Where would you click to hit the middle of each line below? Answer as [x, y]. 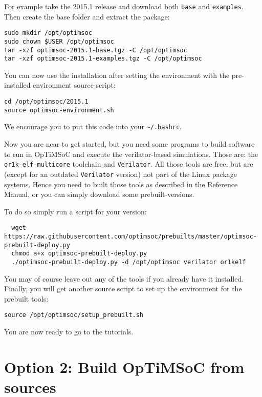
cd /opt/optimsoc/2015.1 [46, 102]
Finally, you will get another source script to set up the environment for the [123, 289]
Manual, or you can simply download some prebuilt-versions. [99, 194]
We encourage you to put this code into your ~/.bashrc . [93, 126]
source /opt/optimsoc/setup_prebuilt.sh [74, 315]
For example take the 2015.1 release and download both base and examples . [124, 6]
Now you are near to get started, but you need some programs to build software [129, 144]
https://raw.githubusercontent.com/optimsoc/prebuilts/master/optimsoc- [130, 236]
